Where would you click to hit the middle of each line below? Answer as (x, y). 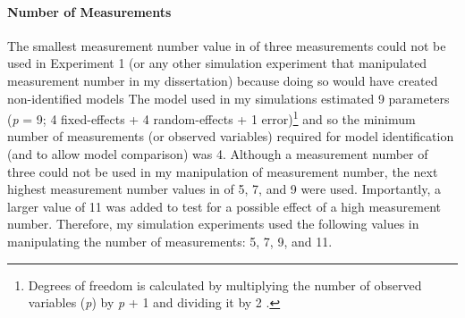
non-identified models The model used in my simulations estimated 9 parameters (228, 98)
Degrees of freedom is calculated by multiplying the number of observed (225, 285)
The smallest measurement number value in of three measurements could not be (227, 45)
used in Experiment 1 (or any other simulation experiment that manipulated (217, 63)
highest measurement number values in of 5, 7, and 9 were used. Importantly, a (224, 189)
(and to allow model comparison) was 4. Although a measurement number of (218, 154)
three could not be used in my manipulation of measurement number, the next (223, 171)
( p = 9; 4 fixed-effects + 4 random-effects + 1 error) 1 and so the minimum (211, 117)
